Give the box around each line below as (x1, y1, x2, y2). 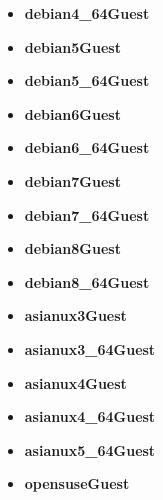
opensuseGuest (24, 473, 130, 494)
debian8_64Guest (24, 271, 150, 292)
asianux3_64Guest (24, 338, 156, 359)
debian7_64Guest (24, 204, 150, 225)
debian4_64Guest (24, 3, 150, 23)
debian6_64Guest (24, 137, 150, 158)
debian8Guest (24, 238, 121, 259)
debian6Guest (24, 103, 121, 124)
